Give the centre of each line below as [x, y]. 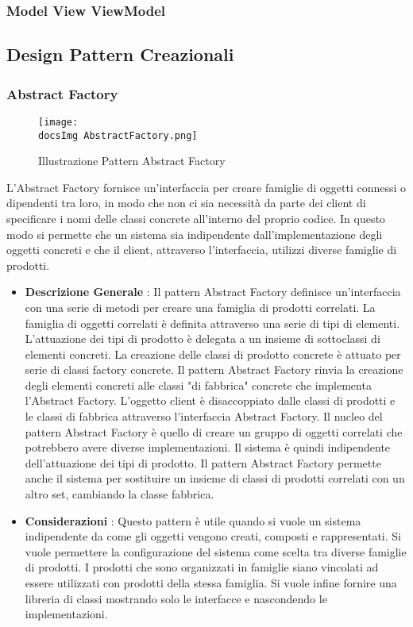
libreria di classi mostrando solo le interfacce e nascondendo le [176, 598]
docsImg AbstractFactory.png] [118, 135]
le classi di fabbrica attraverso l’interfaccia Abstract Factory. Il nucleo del [204, 416]
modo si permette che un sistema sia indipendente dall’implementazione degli [195, 234]
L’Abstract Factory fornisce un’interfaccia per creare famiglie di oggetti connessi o [206, 187]
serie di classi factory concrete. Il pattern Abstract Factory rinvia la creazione [214, 369]
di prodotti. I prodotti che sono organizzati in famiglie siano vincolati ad [202, 567]
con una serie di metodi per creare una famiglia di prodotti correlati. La [200, 307]
